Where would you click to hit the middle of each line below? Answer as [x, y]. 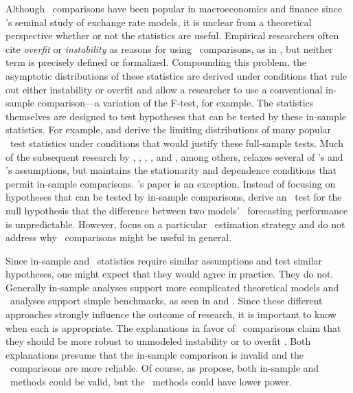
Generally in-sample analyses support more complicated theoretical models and [172, 287]
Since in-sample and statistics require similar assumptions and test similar [164, 260]
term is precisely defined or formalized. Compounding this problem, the [156, 62]
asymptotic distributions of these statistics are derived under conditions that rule [176, 75]
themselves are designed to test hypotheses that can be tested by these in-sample [176, 116]
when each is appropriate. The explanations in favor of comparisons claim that [173, 327]
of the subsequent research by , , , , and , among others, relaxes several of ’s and [174, 156]
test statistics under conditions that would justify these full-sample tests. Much [176, 143]
